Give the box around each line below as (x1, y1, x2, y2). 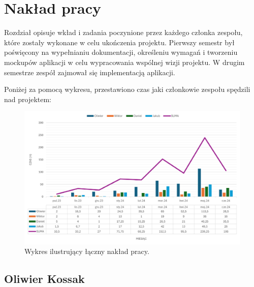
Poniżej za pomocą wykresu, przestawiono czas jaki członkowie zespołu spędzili (4, 84, 250, 94)
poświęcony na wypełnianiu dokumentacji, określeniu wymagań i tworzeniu (4, 47, 238, 57)
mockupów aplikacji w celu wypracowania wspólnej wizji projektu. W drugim (4, 56, 245, 67)
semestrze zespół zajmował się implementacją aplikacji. (4, 67, 175, 77)
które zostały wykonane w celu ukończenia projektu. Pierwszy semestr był (4, 37, 235, 47)
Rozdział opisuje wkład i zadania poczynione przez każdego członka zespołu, (4, 27, 243, 38)
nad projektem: (4, 93, 52, 104)
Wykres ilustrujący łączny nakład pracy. (24, 246, 149, 257)
